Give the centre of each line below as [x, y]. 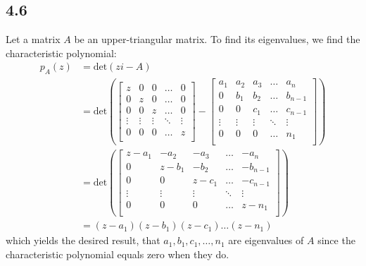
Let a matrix [33, 39]
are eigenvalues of [266, 240]
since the [336, 240]
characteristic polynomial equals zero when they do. [118, 254]
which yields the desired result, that [83, 240]
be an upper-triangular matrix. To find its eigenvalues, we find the [217, 39]
